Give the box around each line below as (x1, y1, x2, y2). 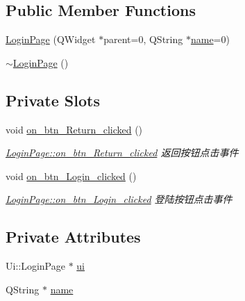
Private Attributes (6, 226, 141, 247)
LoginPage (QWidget (6, 32, 96, 47)
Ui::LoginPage (6, 259, 65, 273)
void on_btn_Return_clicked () (6, 122, 143, 136)
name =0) (190, 32, 230, 47)
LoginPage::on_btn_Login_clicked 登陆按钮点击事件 (6, 192, 233, 206)
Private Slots (6, 89, 100, 111)
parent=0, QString (103, 32, 183, 47)
